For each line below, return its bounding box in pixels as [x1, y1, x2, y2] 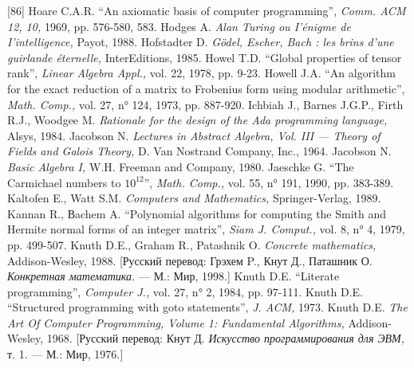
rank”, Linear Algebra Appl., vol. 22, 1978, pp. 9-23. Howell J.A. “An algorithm [7, 65, 396, 81]
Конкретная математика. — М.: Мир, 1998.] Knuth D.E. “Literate [7, 268, 340, 284]
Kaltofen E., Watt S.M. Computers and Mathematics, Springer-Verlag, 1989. [7, 190, 381, 206]
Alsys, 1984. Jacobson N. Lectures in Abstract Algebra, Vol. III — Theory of [7, 127, 380, 143]
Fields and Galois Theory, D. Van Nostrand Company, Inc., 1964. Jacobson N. [7, 143, 392, 159]
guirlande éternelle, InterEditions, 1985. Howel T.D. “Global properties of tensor [7, 49, 402, 65]
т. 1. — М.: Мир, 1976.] [7, 346, 124, 362]
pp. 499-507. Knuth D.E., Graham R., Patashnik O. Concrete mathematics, [7, 236, 377, 253]
